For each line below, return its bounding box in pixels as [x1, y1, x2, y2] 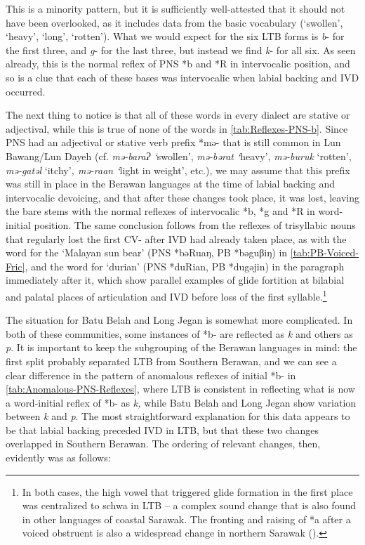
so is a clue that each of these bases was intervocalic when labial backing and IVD [6, 70, 359, 84]
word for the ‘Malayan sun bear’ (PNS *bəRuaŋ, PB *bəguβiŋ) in [6, 245, 288, 260]
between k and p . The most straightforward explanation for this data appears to [6, 409, 350, 423]
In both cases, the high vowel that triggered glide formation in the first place [22, 484, 353, 499]
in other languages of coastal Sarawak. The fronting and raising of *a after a [22, 511, 351, 526]
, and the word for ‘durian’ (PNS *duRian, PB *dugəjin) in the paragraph [25, 258, 345, 273]
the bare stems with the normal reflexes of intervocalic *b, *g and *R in [6, 204, 315, 218]
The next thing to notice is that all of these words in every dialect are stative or [6, 107, 350, 122]
